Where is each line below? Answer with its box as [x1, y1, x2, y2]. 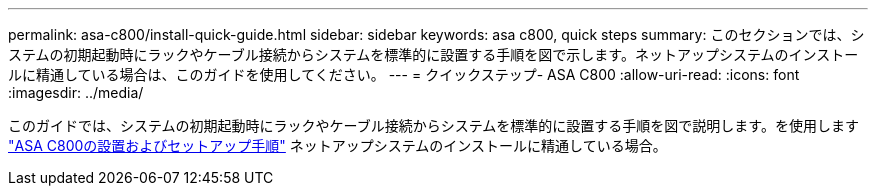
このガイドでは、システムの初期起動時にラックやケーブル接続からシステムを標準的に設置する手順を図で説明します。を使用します [8, 117, 859, 134]
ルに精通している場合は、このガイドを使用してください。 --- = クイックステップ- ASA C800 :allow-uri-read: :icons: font [8, 66, 800, 83]
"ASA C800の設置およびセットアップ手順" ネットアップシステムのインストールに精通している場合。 [8, 137, 667, 154]
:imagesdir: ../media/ [8, 84, 144, 101]
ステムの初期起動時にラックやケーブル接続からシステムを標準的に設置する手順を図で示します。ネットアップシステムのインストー [8, 46, 859, 63]
